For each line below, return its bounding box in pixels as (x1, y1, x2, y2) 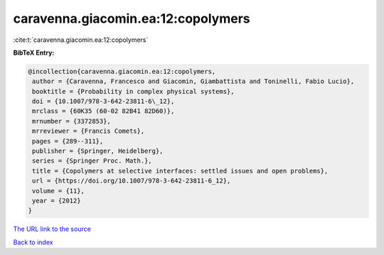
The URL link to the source (13, 224, 92, 234)
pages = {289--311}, (32, 137, 104, 145)
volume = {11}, (32, 187, 85, 195)
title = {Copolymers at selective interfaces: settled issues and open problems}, (32, 167, 329, 175)
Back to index (13, 238, 53, 246)
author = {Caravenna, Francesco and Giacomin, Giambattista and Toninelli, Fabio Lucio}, (32, 77, 355, 85)
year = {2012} (32, 197, 81, 205)
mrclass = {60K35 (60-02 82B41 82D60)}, (32, 107, 175, 115)
